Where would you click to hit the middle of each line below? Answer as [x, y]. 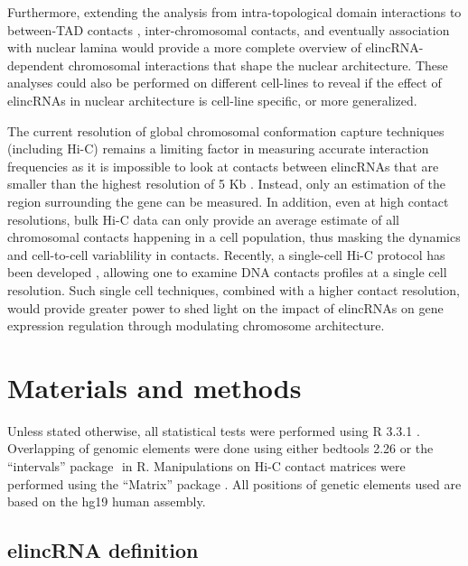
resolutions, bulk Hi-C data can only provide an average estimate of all [203, 219]
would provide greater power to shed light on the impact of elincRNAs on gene [225, 307]
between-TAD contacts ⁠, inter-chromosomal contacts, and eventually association [229, 29]
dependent [36, 65]
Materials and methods [154, 387]
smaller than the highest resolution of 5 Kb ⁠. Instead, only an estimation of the [227, 184]
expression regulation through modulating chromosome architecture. [196, 325]
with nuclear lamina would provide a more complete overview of [184, 47]
